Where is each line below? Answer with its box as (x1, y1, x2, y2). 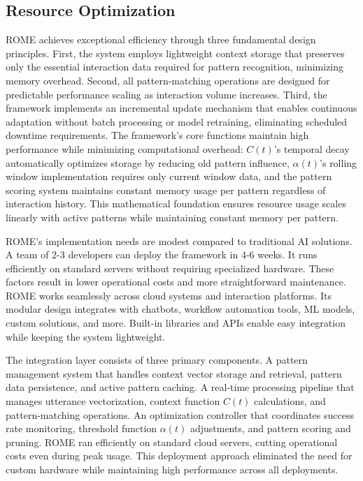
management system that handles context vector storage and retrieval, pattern (6, 366, 342, 380)
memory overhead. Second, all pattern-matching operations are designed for (6, 73, 330, 87)
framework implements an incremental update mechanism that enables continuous (6, 101, 357, 115)
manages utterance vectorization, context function (6, 394, 220, 408)
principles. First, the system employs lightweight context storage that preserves (6, 45, 345, 60)
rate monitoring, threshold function (6, 421, 157, 436)
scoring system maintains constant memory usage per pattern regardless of (6, 182, 326, 197)
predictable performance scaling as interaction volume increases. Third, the (6, 87, 327, 101)
